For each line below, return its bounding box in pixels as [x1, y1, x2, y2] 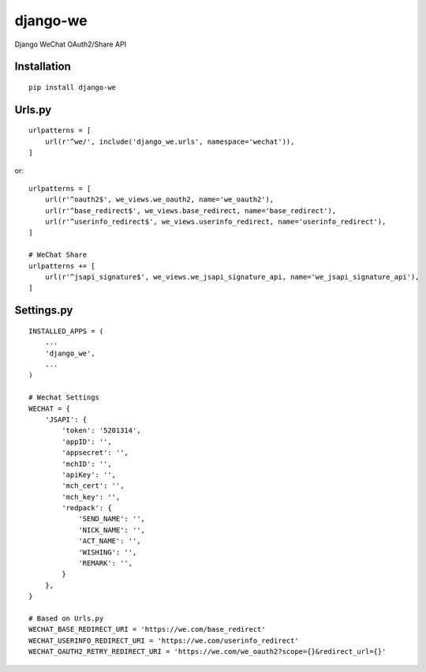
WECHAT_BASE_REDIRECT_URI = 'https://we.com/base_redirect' [28, 625, 266, 634]
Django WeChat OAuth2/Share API [14, 39, 126, 49]
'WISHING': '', [78, 547, 137, 557]
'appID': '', [62, 437, 112, 446]
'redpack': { [62, 504, 112, 512]
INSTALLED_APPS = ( [28, 326, 104, 336]
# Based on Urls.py [28, 614, 104, 623]
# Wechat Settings [28, 393, 100, 402]
